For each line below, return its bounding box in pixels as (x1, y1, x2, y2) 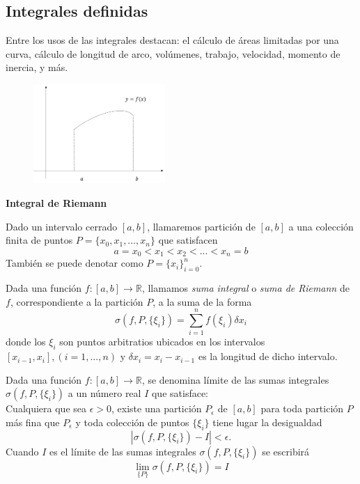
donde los (6, 334, 46, 349)
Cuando (6, 444, 39, 458)
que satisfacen (158, 233, 218, 247)
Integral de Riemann (6, 195, 107, 210)
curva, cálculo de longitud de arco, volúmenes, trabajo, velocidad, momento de (6, 46, 341, 61)
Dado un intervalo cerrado (6, 219, 118, 233)
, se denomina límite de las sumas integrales (141, 372, 329, 387)
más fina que (6, 414, 60, 429)
